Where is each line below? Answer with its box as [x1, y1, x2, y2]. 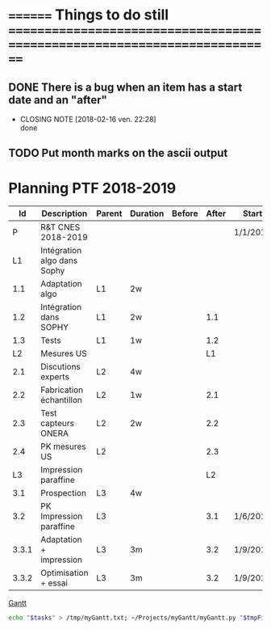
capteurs [40, 418, 75, 429]
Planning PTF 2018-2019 [8, 179, 177, 197]
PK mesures [40, 441, 86, 452]
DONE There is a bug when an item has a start [8, 80, 243, 94]
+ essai [40, 577, 69, 589]
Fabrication [40, 384, 84, 395]
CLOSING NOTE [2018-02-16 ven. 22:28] [19, 115, 156, 124]
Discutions [40, 362, 81, 373]
